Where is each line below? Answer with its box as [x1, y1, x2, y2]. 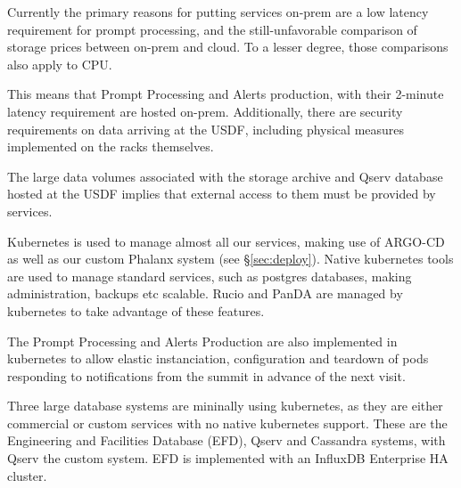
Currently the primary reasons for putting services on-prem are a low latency [7, 3, 429, 20]
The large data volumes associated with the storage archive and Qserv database [7, 167, 443, 185]
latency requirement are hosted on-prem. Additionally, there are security [7, 102, 403, 120]
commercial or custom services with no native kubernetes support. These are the [7, 413, 448, 432]
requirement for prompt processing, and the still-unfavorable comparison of [7, 20, 417, 38]
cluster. [7, 466, 47, 484]
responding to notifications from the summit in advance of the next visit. [7, 366, 406, 385]
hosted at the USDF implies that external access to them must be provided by [7, 184, 436, 203]
